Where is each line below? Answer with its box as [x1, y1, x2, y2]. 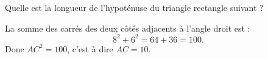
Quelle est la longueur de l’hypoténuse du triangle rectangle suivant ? [5, 1, 264, 13]
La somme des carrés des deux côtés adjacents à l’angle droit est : [5, 21, 250, 34]
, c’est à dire [67, 42, 113, 55]
